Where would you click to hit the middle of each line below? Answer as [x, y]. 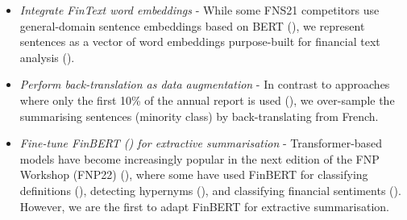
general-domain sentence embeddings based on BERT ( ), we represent [192, 25]
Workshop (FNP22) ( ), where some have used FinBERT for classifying [194, 174]
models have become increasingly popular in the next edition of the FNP [199, 158]
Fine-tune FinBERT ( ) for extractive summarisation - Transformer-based [201, 143]
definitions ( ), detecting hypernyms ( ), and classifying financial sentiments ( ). [210, 190]
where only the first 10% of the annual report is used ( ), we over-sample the [207, 100]
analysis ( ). [47, 57]
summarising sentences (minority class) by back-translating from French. [199, 116]
